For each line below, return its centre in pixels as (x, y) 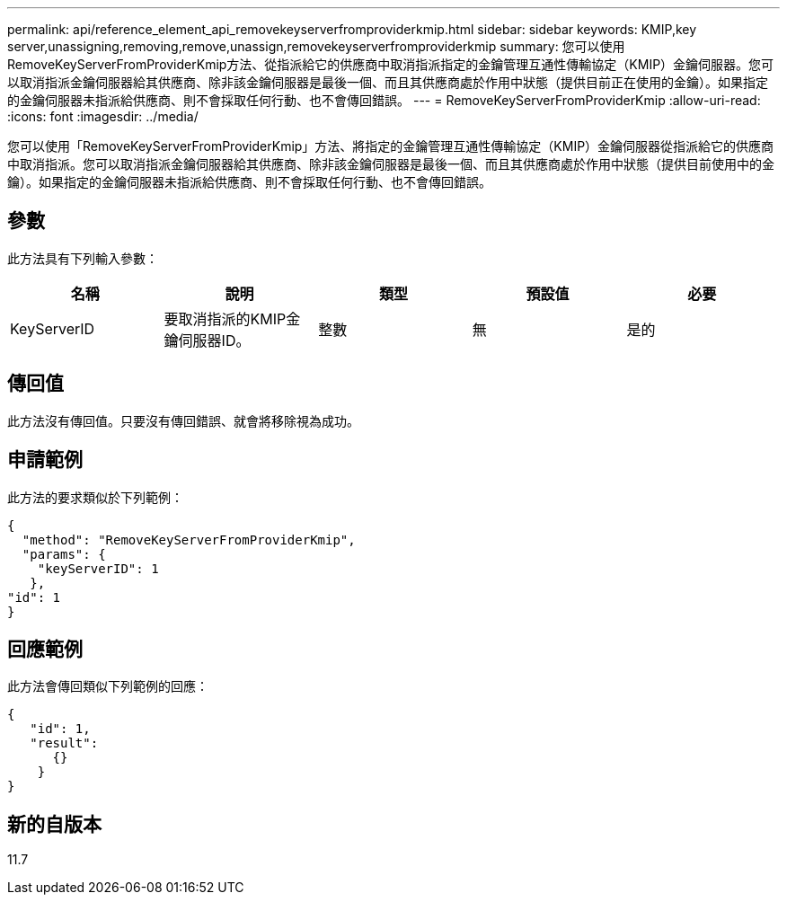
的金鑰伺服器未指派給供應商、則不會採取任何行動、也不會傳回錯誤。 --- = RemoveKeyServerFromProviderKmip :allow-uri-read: (384, 100)
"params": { (64, 554)
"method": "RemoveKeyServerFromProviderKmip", (189, 539)
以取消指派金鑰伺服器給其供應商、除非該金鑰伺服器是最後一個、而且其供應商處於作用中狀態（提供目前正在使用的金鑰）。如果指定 (388, 82)
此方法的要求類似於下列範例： (95, 497)
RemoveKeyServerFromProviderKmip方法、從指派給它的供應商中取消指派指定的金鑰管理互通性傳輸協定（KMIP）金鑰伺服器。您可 (391, 64)
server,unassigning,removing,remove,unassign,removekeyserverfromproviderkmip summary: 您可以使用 (316, 46)
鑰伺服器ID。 (207, 340)
